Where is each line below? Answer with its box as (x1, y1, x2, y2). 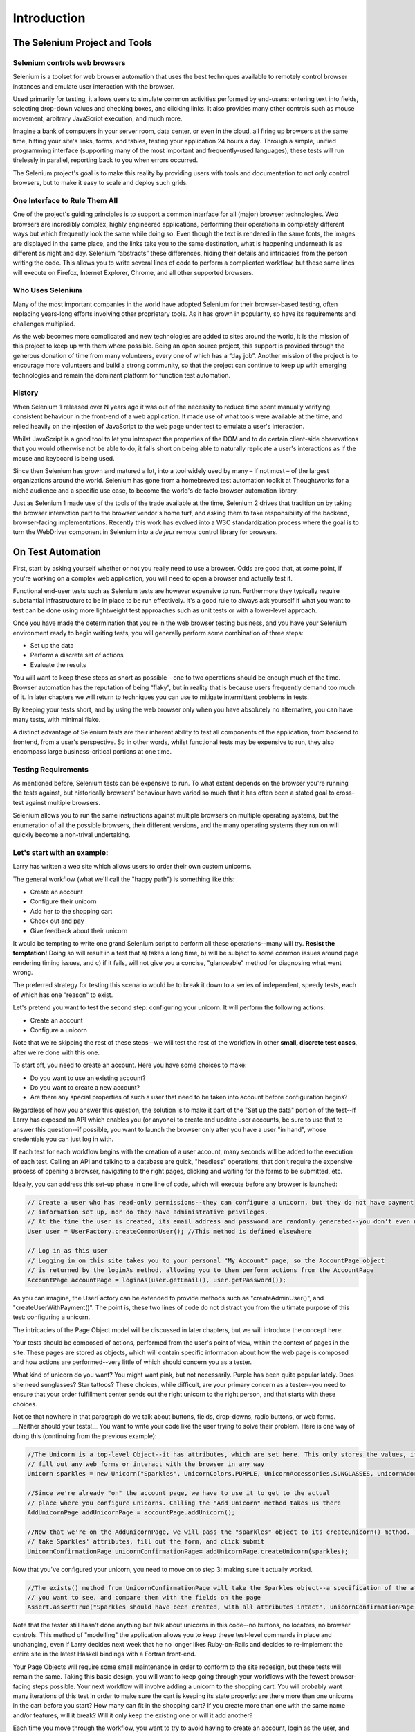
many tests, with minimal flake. (12, 715, 101, 723)
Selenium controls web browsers (12, 58, 126, 67)
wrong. (12, 969, 33, 977)
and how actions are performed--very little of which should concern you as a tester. (12, 1358, 252, 1366)
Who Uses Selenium (12, 285, 82, 295)
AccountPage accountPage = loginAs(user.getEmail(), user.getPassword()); (27, 1275, 287, 1284)
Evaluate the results (30, 660, 86, 669)
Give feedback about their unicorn (30, 926, 128, 935)
